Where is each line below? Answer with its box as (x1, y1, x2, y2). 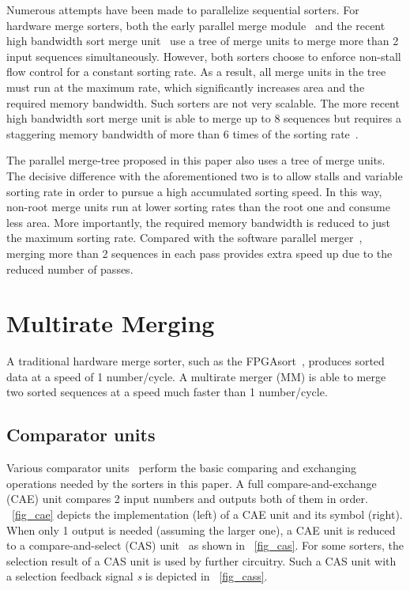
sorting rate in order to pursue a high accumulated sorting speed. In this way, (6, 183, 382, 199)
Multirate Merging (6, 307, 215, 339)
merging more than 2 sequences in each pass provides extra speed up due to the (6, 244, 393, 261)
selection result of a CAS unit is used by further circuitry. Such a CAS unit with (6, 552, 397, 569)
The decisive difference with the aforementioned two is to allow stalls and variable (6, 167, 403, 183)
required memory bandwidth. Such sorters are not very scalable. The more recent (6, 94, 400, 111)
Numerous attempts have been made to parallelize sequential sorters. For (6, 2, 359, 17)
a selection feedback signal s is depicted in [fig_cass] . (6, 568, 268, 584)
